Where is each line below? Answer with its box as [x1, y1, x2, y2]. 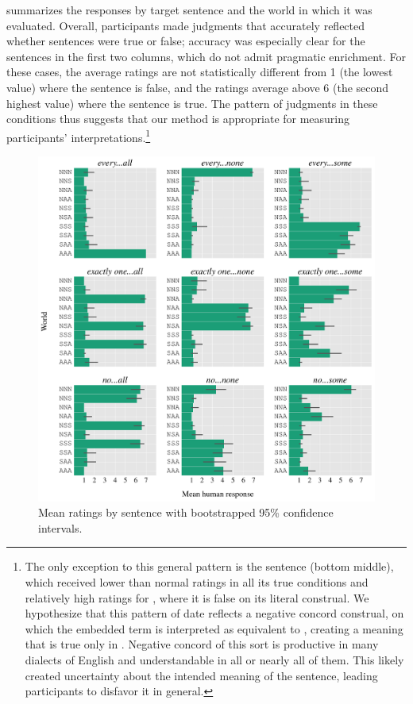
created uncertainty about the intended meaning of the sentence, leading [25, 667, 378, 683]
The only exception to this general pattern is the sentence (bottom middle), [25, 558, 394, 575]
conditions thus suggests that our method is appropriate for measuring [6, 110, 350, 127]
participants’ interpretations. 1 [6, 126, 151, 145]
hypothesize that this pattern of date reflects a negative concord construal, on [25, 605, 404, 621]
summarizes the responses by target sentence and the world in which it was [6, 2, 372, 17]
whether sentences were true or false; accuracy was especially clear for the [6, 33, 365, 49]
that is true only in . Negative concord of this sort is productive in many [25, 636, 379, 652]
